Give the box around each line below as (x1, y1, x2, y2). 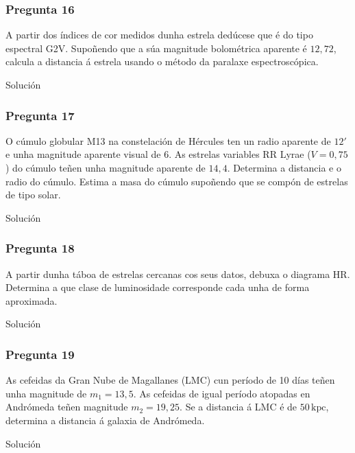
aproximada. (5, 293, 58, 307)
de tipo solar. (5, 187, 61, 202)
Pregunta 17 (5, 106, 75, 124)
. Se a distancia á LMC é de (180, 399, 297, 414)
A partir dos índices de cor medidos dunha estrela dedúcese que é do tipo (5, 27, 313, 42)
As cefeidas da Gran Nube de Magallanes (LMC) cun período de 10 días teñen (5, 373, 335, 387)
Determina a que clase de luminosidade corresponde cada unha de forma (5, 280, 310, 294)
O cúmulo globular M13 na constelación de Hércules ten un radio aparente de (5, 133, 331, 148)
